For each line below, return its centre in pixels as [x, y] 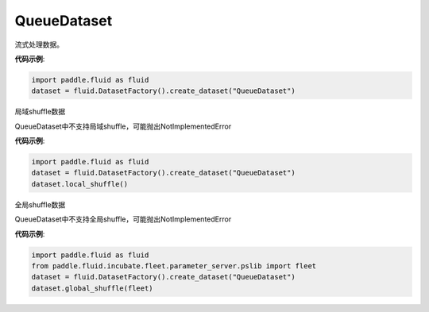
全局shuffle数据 [40, 204]
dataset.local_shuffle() [80, 184]
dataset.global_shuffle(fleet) [93, 288]
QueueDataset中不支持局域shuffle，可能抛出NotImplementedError [123, 126]
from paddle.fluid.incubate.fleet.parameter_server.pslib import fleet [174, 266]
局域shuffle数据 [40, 112]
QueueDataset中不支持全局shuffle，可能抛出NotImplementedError [123, 219]
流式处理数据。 [39, 44]
